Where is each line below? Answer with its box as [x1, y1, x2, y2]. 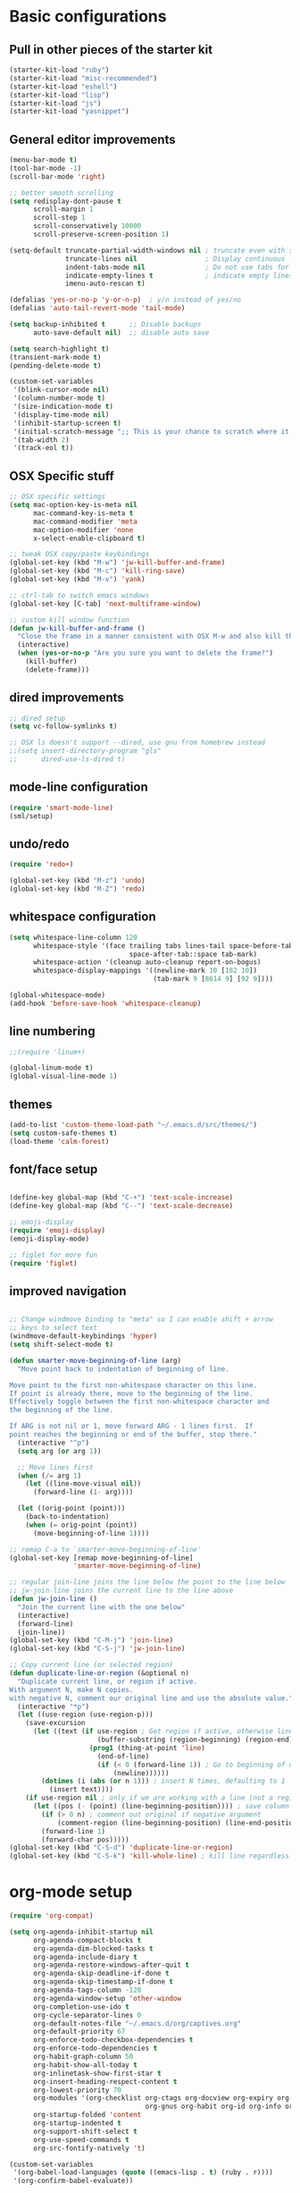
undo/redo [9, 836, 70, 851]
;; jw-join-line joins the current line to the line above [9, 1586, 234, 1596]
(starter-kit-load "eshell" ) [9, 82, 118, 91]
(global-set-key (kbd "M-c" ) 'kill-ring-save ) [9, 566, 186, 576]
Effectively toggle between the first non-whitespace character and [9, 1397, 270, 1406]
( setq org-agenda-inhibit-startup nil [9, 1927, 154, 1936]
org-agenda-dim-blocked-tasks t [32, 1943, 154, 1953]
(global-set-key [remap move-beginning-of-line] [9, 1554, 194, 1562]
